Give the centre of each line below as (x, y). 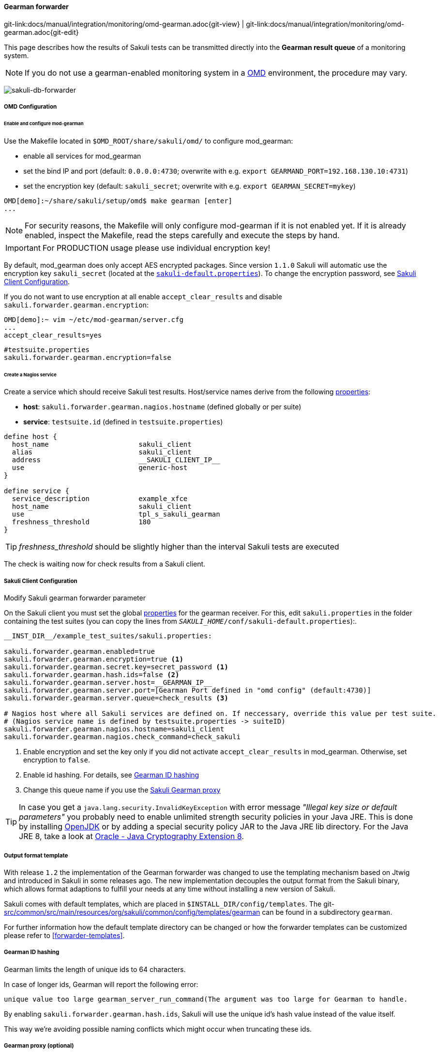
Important (23, 248)
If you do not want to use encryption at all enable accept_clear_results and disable (143, 296)
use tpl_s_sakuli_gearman (116, 514)
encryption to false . (57, 760)
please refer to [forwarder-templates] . (64, 935)
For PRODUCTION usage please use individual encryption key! (156, 248)
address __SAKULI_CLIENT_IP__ (116, 460)
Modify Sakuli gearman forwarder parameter (75, 598)
